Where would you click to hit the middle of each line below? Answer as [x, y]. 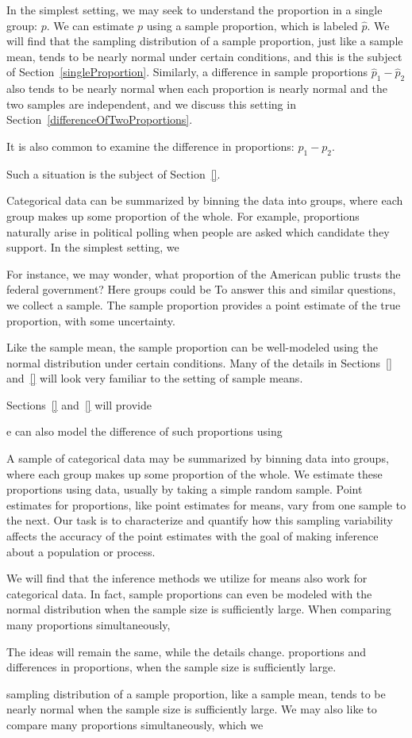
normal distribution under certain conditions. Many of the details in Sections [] [199, 362]
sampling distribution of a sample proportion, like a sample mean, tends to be [196, 693]
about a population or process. [81, 551]
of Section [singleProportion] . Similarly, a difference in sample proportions [187, 72]
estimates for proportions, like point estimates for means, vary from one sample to [206, 504]
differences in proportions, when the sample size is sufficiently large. [171, 667]
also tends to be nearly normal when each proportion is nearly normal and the [197, 88]
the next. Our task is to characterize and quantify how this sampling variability [200, 520]
